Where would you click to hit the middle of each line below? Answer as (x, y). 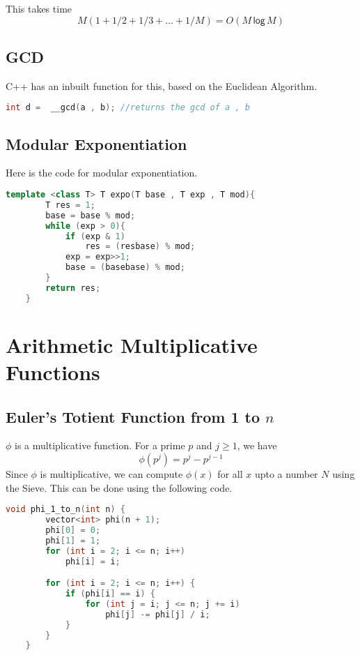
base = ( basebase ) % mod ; (125, 268)
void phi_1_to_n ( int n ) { (65, 510)
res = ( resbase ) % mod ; (140, 247)
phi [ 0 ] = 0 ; (73, 530)
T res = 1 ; (70, 205)
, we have (257, 445)
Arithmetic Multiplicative (132, 344)
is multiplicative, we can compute (111, 474)
